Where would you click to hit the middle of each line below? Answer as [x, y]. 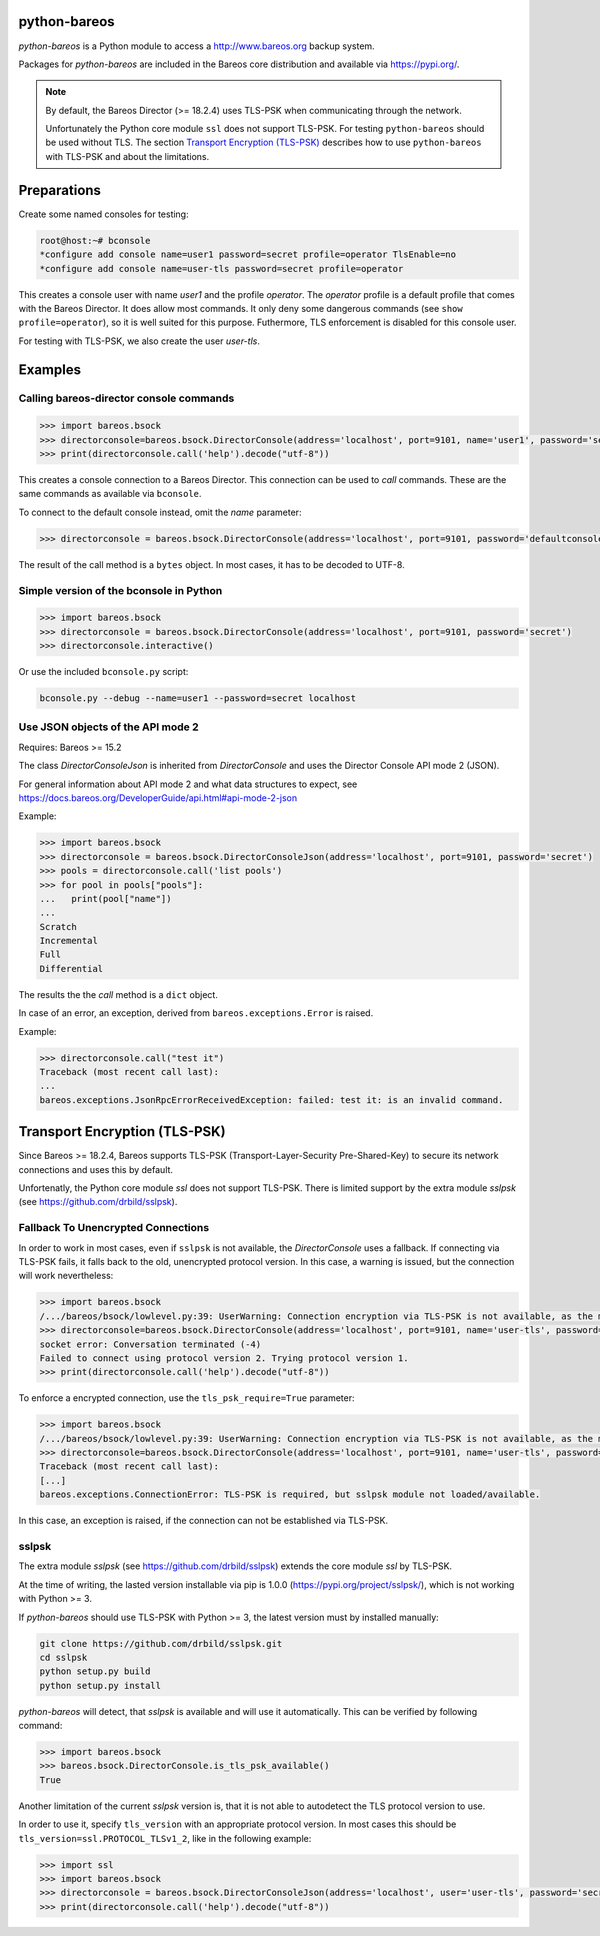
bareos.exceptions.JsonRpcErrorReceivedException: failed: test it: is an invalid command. [271, 1099]
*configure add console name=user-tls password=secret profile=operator [221, 268]
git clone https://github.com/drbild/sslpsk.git [161, 1643]
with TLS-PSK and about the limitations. [127, 156]
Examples [50, 369]
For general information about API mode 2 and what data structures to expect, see [188, 784]
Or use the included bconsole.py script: [103, 672]
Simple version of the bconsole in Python [120, 590]
